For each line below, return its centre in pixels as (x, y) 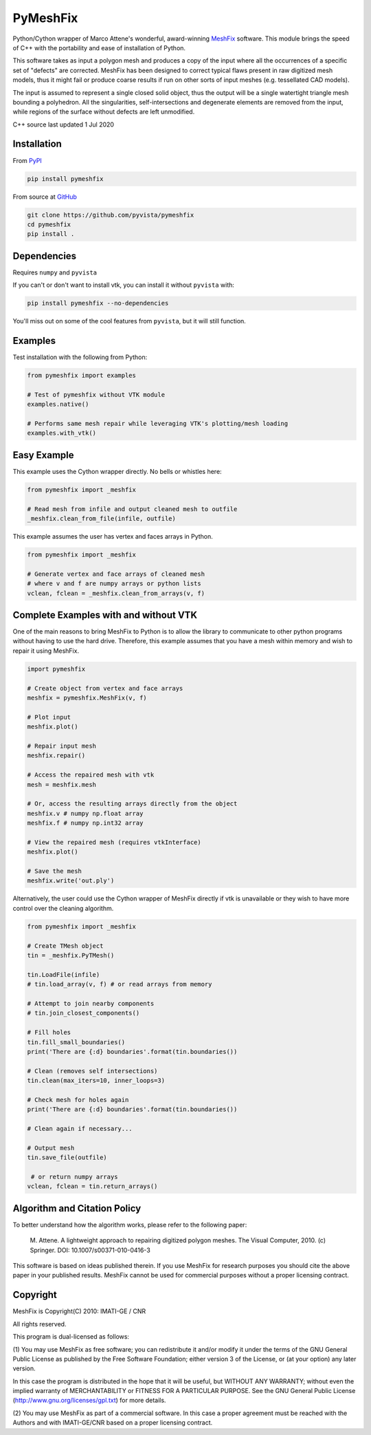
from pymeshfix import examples (82, 376)
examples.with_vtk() (61, 433)
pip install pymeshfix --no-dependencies (98, 303)
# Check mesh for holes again (78, 1100)
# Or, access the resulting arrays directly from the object (132, 804)
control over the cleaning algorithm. (63, 908)
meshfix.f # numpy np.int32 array (85, 823)
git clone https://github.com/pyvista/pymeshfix (111, 215)
